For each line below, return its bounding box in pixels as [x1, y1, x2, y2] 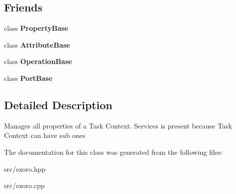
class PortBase [4, 72, 53, 83]
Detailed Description [4, 97, 113, 112]
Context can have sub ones [4, 130, 85, 140]
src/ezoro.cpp [4, 180, 45, 191]
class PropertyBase [4, 23, 69, 33]
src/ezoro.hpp [4, 163, 46, 174]
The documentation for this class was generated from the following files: [4, 146, 223, 157]
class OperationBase [4, 56, 72, 66]
